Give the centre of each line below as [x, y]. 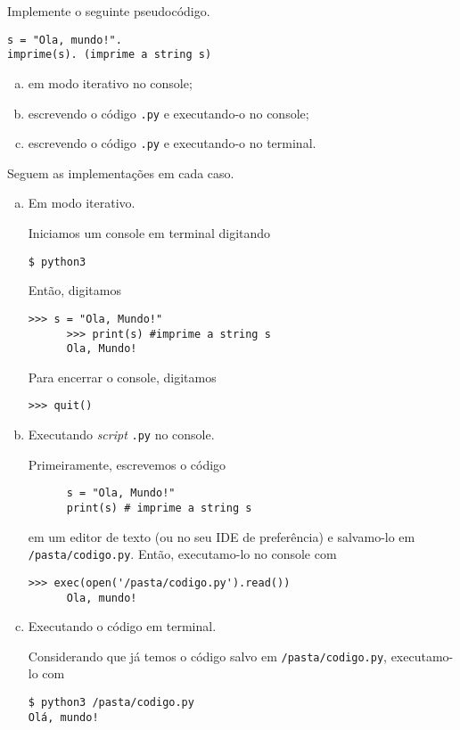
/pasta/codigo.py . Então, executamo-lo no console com [182, 554]
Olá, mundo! [63, 717]
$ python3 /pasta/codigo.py [111, 703]
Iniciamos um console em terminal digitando [149, 233]
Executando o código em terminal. [122, 626]
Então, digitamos [74, 290]
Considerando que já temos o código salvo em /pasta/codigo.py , [207, 656]
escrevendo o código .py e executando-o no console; [168, 113]
